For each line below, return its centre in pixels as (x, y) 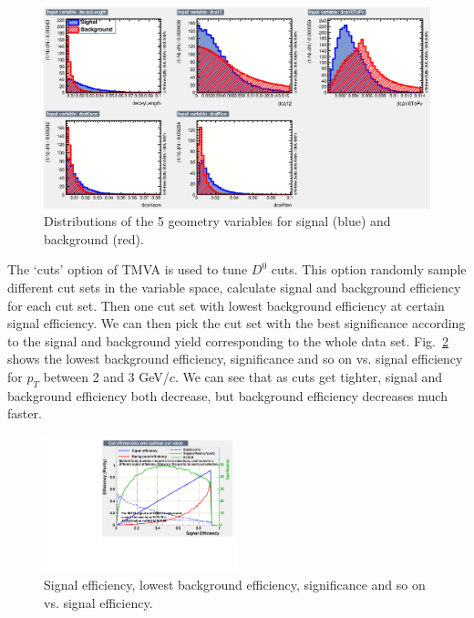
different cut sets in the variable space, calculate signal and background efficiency (234, 288)
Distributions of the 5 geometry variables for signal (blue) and (217, 221)
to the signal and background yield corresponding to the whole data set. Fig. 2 (228, 340)
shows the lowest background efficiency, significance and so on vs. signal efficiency (235, 359)
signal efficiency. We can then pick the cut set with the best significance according (237, 323)
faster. (25, 413)
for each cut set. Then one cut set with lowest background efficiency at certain (226, 305)
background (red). (94, 238)
